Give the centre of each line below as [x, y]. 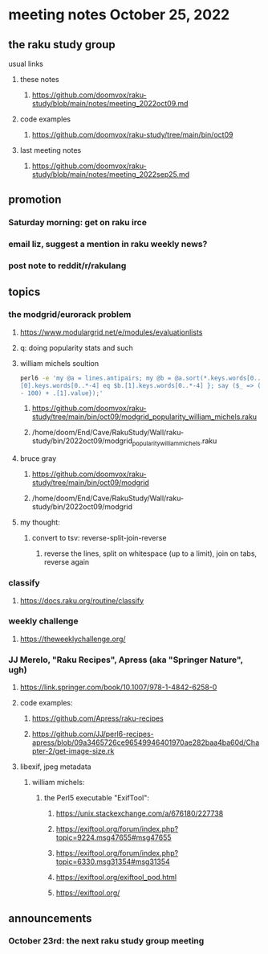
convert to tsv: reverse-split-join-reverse [99, 538]
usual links [26, 64]
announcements [50, 918]
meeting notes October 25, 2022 [119, 15]
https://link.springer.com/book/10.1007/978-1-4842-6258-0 [118, 687]
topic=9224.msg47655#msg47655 [114, 837]
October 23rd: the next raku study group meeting [106, 941]
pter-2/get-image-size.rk [73, 751]
